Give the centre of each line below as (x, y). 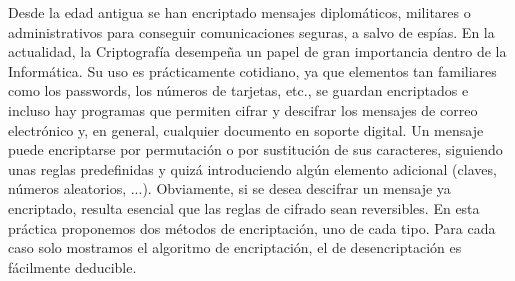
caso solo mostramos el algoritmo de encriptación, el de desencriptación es (235, 247)
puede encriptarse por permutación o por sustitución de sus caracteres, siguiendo (255, 149)
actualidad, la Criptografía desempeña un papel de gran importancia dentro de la (257, 51)
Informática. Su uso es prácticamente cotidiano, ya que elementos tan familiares (252, 70)
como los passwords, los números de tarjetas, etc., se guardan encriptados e (238, 90)
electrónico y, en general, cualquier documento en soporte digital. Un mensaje (246, 129)
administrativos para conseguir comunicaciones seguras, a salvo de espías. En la (251, 31)
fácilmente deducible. (72, 266)
